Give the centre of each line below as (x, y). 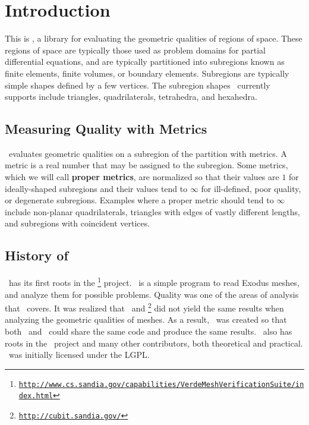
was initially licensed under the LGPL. (79, 355)
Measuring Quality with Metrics (106, 129)
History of (37, 255)
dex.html (36, 396)
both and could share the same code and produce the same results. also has (149, 331)
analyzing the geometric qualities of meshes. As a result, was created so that (146, 319)
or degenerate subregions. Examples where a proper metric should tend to (139, 200)
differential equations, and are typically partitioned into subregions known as (145, 62)
